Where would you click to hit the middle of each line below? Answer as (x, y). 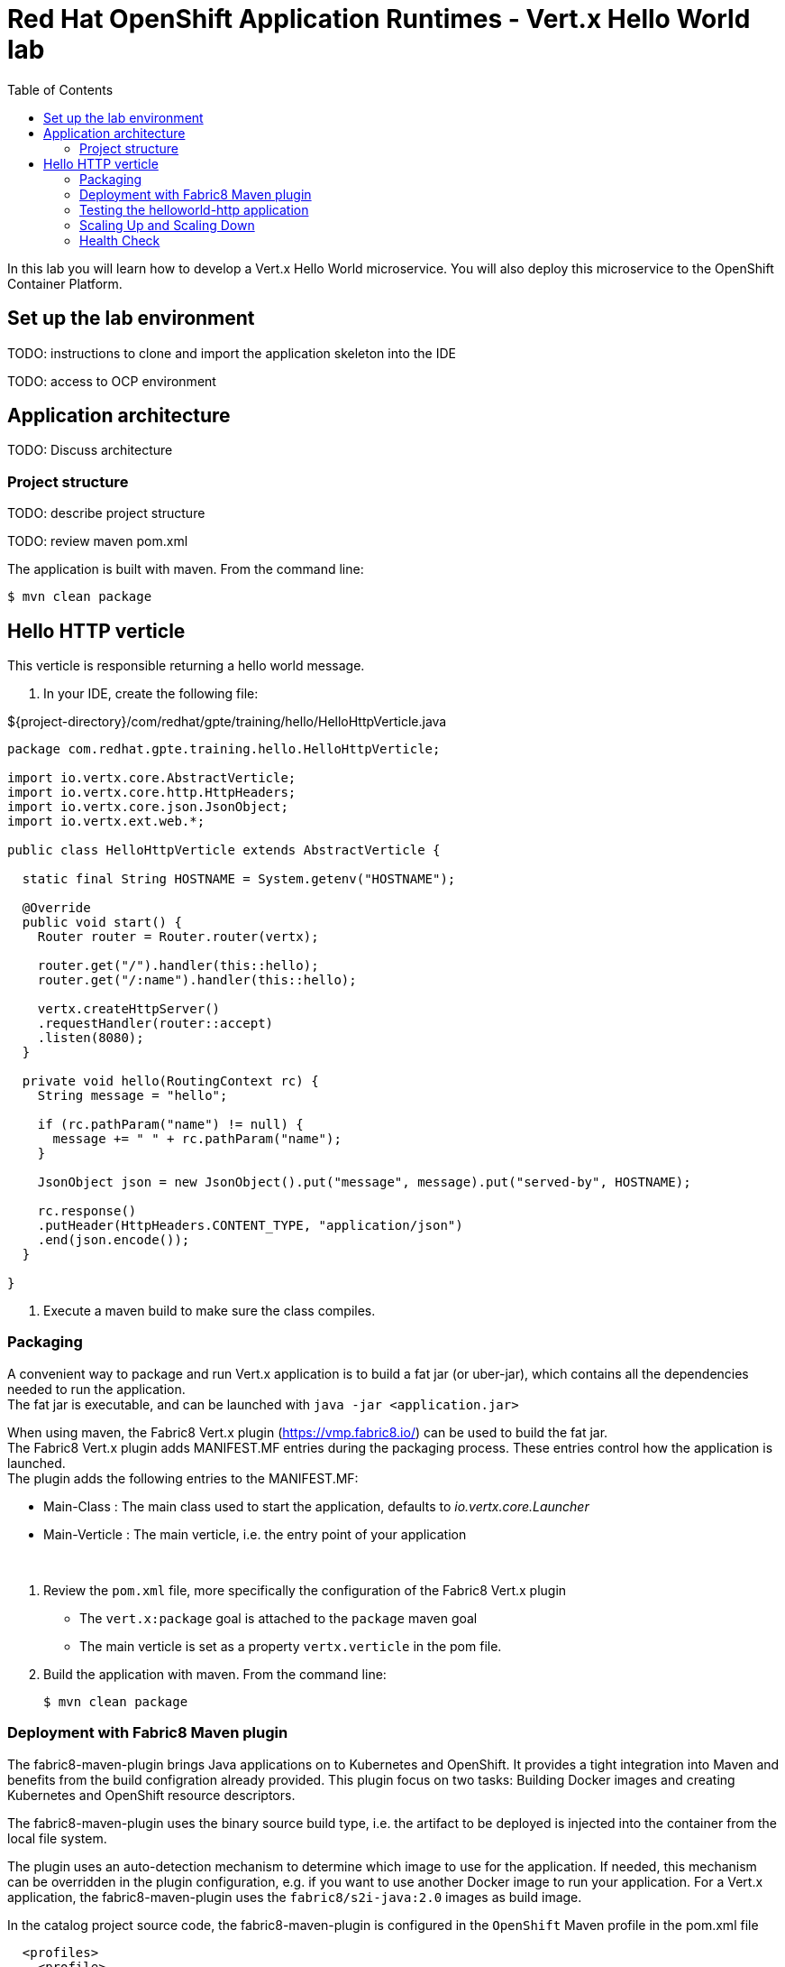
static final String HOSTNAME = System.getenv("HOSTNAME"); (239, 879)
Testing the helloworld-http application (194, 209)
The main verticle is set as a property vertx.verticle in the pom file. (291, 1646)
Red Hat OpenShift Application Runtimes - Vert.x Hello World (379, 19)
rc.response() (87, 1211)
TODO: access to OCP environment (112, 381)
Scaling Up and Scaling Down (167, 225)
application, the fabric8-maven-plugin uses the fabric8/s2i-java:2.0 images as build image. (295, 1897)
